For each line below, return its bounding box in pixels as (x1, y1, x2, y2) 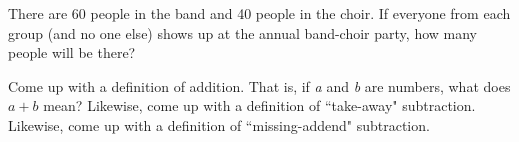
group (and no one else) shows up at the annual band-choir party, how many (8, 22, 477, 43)
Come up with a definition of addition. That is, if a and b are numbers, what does (8, 75, 511, 96)
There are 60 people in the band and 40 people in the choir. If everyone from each (8, 3, 511, 23)
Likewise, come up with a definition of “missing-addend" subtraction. (8, 114, 430, 135)
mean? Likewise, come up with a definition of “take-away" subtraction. (43, 95, 476, 116)
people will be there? (8, 42, 136, 63)
